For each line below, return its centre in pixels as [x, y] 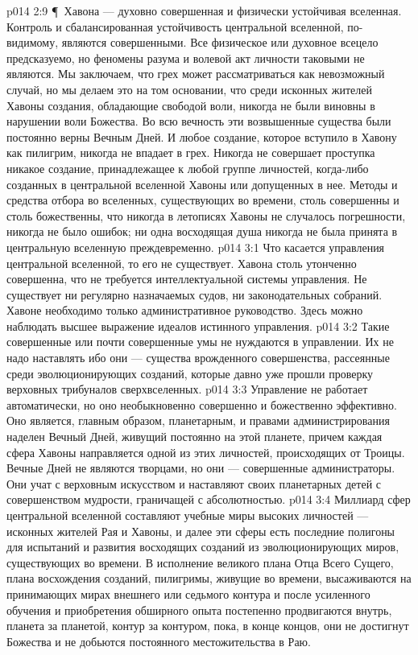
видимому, [33, 42]
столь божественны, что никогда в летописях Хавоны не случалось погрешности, [206, 215]
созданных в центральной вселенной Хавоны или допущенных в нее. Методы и [202, 184]
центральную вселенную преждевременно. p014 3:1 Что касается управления [196, 247]
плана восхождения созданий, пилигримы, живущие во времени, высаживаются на [209, 578]
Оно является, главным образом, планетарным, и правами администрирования [198, 420]
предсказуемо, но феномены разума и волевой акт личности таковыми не [186, 58]
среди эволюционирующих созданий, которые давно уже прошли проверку [190, 373]
